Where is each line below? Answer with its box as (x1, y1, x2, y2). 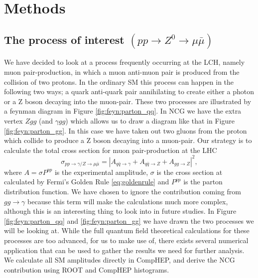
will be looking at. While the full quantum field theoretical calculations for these (4, 225, 250, 236)
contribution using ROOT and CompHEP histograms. (4, 264, 169, 275)
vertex (4, 116, 23, 126)
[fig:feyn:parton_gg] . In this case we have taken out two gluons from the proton (4, 125, 247, 136)
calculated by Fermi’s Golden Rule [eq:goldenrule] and (4, 176, 169, 187)
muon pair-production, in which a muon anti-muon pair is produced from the (4, 67, 240, 77)
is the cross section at (156, 166, 223, 177)
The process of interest (4, 31, 125, 47)
